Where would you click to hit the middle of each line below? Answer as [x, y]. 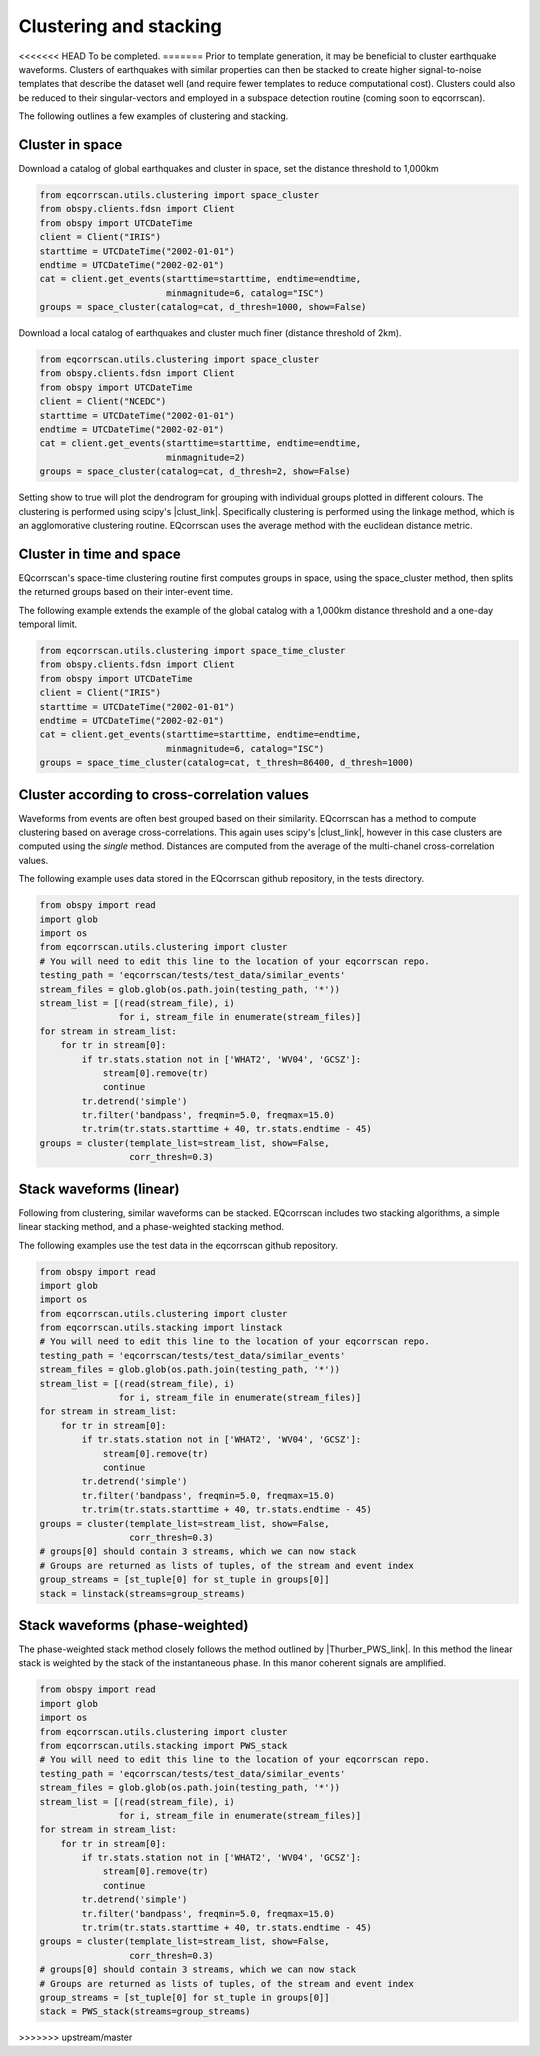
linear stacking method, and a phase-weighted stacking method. [151, 1227]
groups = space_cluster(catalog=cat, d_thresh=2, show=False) [195, 471]
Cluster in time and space [100, 553]
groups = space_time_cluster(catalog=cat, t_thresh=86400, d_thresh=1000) [227, 763]
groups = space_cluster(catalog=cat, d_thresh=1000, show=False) [203, 307]
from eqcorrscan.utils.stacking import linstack [161, 1328]
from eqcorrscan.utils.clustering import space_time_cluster [192, 651]
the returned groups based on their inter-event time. [126, 592]
